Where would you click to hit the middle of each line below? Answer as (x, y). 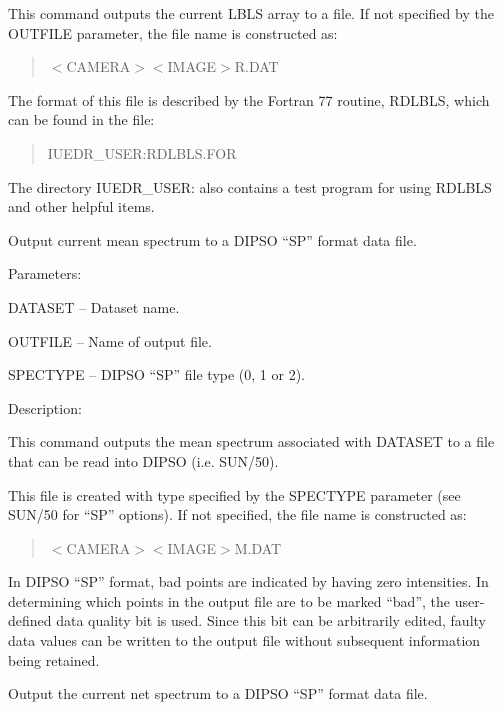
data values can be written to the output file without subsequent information (244, 640)
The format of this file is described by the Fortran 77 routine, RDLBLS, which (249, 99)
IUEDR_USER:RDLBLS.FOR (142, 152)
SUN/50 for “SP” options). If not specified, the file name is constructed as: (237, 514)
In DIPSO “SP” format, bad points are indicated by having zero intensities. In (248, 581)
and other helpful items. (81, 206)
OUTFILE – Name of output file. (110, 340)
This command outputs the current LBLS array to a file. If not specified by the (251, 13)
